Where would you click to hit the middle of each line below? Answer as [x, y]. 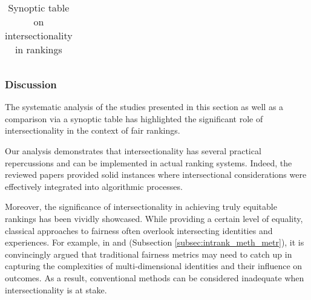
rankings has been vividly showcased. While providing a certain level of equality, [154, 218]
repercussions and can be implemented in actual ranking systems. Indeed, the [149, 162]
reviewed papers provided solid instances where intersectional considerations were [156, 174]
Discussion [31, 84]
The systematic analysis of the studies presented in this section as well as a [144, 107]
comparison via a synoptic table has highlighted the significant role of [134, 118]
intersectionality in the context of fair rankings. [93, 130]
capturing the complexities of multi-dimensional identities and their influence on [154, 266]
